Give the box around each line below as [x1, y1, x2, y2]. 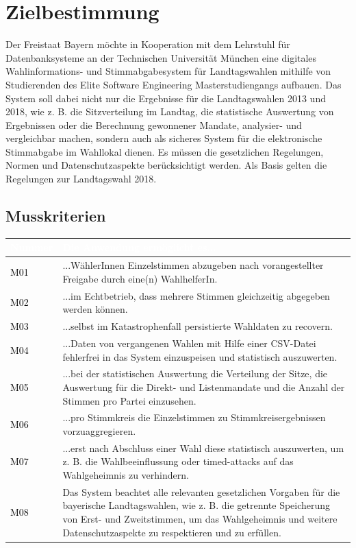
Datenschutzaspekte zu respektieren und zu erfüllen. [62, 525, 281, 539]
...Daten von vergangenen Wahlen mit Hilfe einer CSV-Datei [62, 335, 316, 350]
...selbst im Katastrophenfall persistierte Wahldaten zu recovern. [62, 319, 333, 333]
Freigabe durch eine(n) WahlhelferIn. [62, 271, 218, 285]
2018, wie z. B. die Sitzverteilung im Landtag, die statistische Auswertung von [5, 104, 334, 119]
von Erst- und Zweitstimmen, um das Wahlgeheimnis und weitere [62, 512, 338, 526]
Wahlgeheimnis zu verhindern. [62, 468, 189, 482]
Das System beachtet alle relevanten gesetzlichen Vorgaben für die [62, 484, 340, 499]
